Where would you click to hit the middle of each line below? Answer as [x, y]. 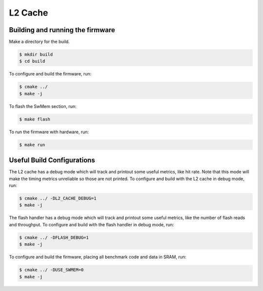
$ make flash [35, 119]
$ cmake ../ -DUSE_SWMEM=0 [51, 270]
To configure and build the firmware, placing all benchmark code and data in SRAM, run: [98, 257]
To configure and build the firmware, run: [50, 74]
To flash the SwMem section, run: [43, 106]
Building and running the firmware [62, 30]
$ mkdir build [36, 55]
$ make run [32, 145]
